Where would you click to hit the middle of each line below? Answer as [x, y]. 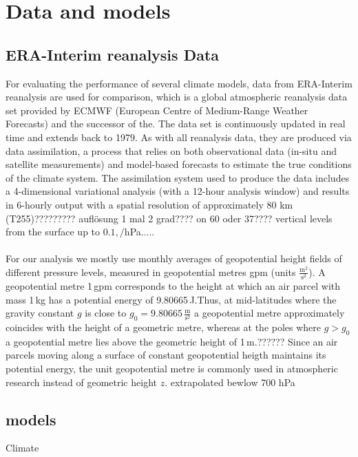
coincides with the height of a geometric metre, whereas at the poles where [164, 327]
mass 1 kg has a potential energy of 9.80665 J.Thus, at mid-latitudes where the [171, 299]
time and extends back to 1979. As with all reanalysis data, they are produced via [179, 137]
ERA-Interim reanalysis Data [113, 54]
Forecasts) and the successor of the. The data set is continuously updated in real [176, 124]
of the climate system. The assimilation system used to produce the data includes [178, 177]
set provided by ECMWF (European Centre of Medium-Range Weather [157, 110]
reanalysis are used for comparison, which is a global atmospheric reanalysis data [177, 97]
